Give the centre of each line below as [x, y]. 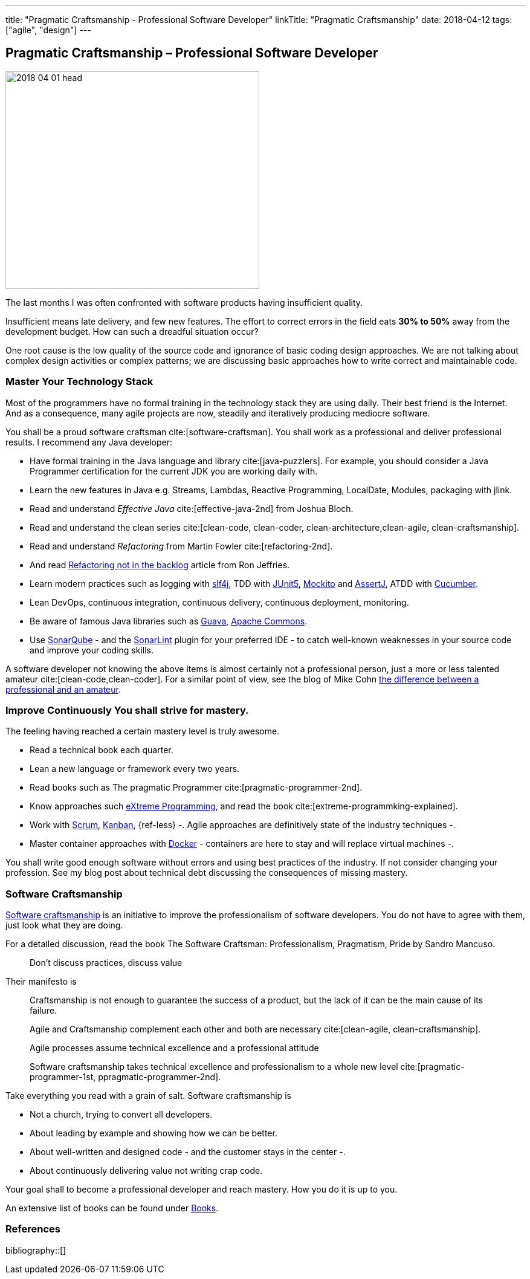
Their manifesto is [41, 982]
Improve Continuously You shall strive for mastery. [127, 710]
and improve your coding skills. [92, 650]
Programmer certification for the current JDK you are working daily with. [174, 471]
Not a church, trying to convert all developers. [121, 1115]
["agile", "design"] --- [48, 30]
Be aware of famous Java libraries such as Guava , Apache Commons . [169, 621]
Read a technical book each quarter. [102, 750]
